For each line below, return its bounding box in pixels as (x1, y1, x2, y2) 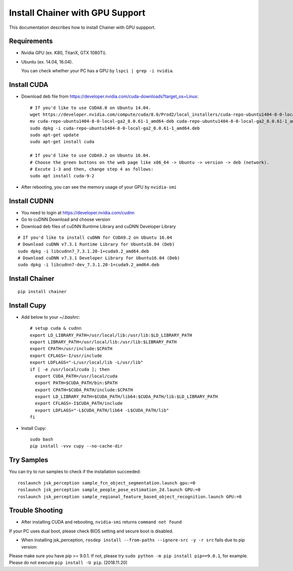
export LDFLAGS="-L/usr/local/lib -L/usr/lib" (30, 360, 144, 365)
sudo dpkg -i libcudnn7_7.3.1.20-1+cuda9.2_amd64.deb (18, 248, 149, 254)
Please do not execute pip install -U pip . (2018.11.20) (9, 560, 128, 566)
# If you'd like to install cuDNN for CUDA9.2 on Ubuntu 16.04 (18, 234, 172, 240)
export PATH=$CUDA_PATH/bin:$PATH (35, 380, 118, 386)
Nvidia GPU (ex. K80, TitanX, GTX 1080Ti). (21, 50, 107, 56)
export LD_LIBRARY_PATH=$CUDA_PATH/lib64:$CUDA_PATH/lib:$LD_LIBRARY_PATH (35, 394, 218, 400)
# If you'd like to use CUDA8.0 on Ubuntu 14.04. (30, 105, 151, 110)
